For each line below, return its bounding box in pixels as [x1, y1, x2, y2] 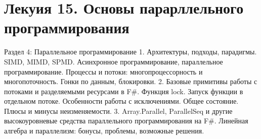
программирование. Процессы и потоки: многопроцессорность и [4, 66, 203, 77]
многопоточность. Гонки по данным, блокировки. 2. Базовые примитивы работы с [4, 76, 257, 87]
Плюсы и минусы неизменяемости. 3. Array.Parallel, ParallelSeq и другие [4, 105, 233, 116]
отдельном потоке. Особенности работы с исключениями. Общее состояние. [4, 96, 239, 106]
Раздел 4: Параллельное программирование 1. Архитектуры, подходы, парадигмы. [4, 46, 257, 57]
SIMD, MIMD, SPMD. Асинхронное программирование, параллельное [4, 56, 223, 66]
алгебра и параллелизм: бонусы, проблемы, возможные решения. [4, 125, 204, 136]
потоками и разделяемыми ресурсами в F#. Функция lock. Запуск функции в [4, 86, 243, 96]
